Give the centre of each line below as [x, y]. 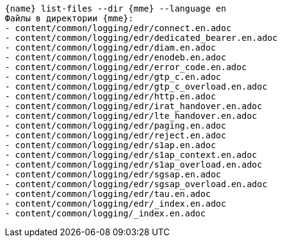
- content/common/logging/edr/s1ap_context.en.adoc [131, 155]
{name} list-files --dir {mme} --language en [116, 9]
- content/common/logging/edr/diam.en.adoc [110, 48]
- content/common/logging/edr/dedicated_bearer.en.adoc [141, 38]
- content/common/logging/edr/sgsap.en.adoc [113, 174]
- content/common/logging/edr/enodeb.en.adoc [116, 57]
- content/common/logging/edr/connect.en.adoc [118, 28]
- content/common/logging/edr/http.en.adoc [110, 96]
